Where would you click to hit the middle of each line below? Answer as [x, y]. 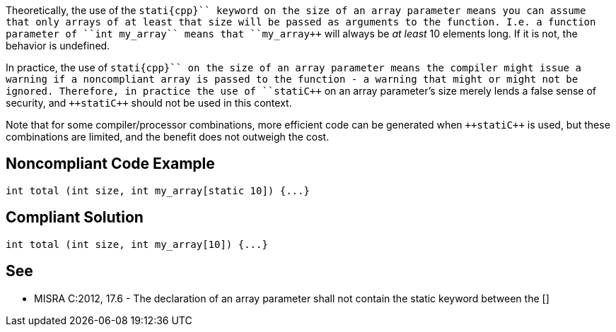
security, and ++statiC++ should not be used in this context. [149, 103]
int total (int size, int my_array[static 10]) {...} [158, 190]
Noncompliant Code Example [110, 164]
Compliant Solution [75, 218]
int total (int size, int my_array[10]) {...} [137, 244]
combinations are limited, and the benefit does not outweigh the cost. [168, 137]
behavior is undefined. [58, 46]
